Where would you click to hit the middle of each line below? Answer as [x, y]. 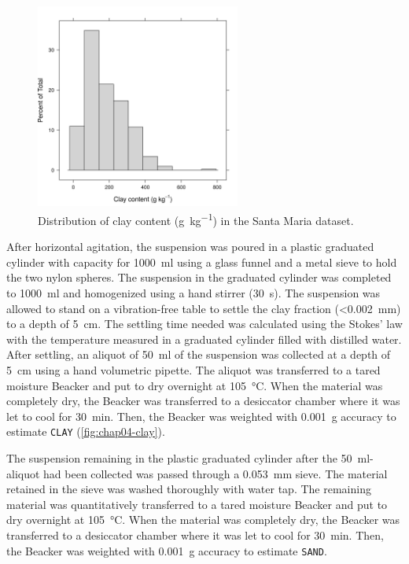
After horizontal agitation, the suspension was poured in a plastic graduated [190, 247]
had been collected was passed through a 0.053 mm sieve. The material [216, 473]
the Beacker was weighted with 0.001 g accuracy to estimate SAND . [167, 550]
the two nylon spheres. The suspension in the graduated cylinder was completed [199, 277]
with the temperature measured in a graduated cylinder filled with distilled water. [204, 339]
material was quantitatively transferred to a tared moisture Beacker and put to [197, 504]
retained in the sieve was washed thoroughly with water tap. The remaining [189, 489]
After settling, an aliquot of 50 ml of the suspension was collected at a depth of [199, 354]
